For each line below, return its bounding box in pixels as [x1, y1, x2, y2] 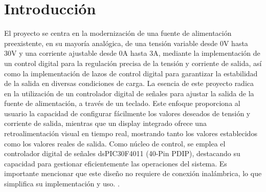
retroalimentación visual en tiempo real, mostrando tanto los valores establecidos [4, 128, 257, 139]
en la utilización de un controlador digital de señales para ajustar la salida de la [4, 88, 254, 98]
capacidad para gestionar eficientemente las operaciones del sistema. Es [4, 158, 227, 168]
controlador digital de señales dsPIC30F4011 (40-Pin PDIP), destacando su [4, 148, 240, 159]
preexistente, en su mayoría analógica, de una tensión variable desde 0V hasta [4, 37, 248, 48]
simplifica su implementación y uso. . [4, 178, 120, 189]
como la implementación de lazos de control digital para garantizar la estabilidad [4, 68, 258, 78]
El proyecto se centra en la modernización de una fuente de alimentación [4, 28, 232, 38]
